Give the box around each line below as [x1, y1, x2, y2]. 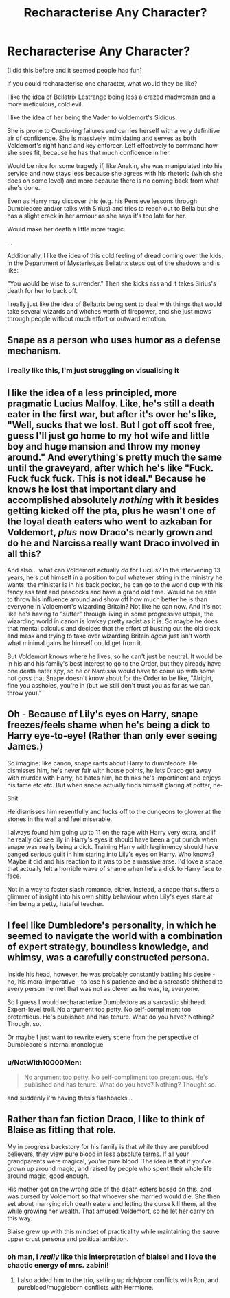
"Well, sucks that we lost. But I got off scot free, [7, 419, 216, 430]
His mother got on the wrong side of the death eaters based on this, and [7, 1185, 211, 1193]
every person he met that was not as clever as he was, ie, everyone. [7, 984, 200, 993]
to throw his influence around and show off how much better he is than [7, 595, 208, 603]
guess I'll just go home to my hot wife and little [7, 430, 210, 441]
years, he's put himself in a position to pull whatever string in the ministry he [7, 573, 223, 581]
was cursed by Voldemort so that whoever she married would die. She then [7, 1192, 220, 1201]
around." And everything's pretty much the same [7, 451, 222, 463]
